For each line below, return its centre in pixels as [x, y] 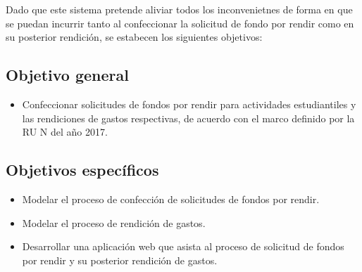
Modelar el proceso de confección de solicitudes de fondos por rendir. [171, 199]
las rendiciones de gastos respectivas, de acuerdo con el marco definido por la [188, 118]
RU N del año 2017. [65, 132]
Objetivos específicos [82, 170]
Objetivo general [67, 75]
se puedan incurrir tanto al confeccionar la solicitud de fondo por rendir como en [180, 23]
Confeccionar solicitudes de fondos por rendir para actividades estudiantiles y [189, 104]
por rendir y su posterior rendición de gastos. [120, 260]
